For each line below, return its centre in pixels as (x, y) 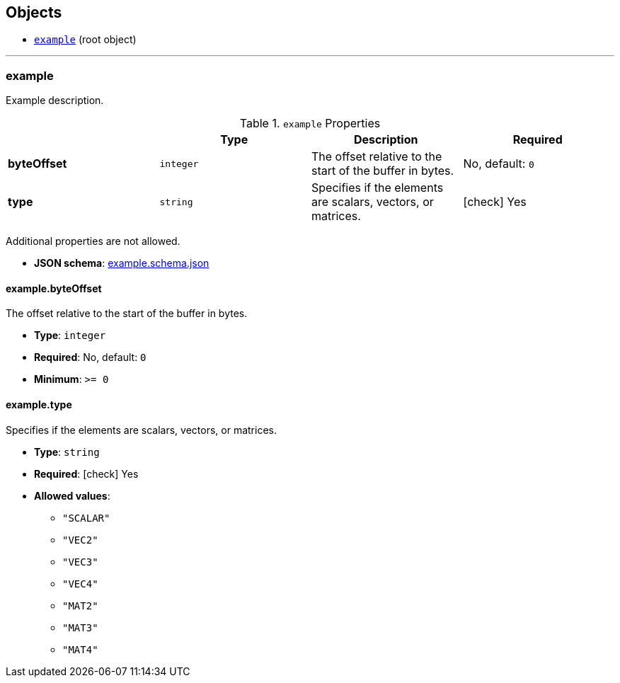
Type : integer (70, 335)
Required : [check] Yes (86, 473)
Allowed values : (72, 495)
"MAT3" (80, 627)
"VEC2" (80, 540)
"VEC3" (80, 562)
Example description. (55, 101)
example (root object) (85, 40)
